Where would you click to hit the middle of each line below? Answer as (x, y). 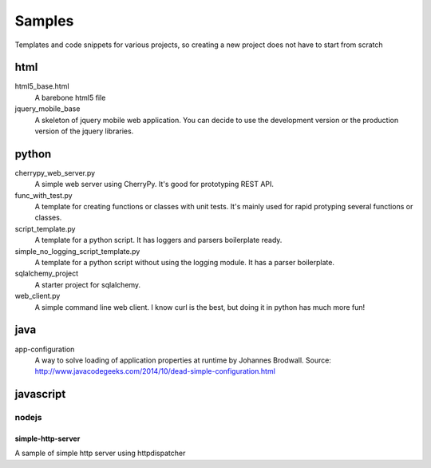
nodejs (28, 418)
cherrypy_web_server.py (55, 173)
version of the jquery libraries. (84, 131)
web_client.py (38, 296)
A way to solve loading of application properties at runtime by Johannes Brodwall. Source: (183, 360)
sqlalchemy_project (47, 274)
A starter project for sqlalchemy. (88, 284)
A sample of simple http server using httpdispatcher (100, 453)
